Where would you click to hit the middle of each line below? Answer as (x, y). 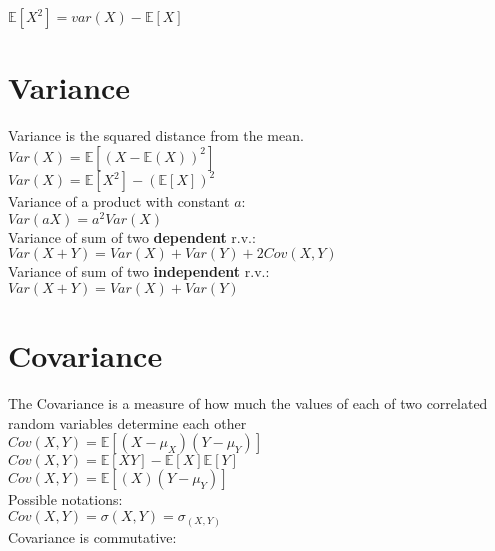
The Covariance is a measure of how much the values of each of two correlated (248, 403)
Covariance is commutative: (92, 536)
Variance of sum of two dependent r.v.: (132, 236)
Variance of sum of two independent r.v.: (139, 271)
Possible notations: (65, 499)
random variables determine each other (127, 422)
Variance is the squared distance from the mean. (156, 135)
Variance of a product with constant (119, 201)
